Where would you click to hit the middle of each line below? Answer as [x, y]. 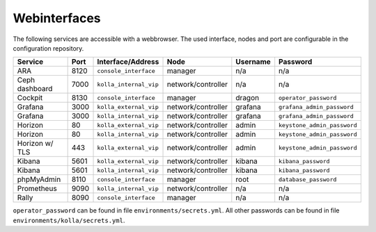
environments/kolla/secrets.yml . [69, 220]
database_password [308, 180]
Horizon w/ [35, 144]
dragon [248, 98]
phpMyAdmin [39, 179]
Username [253, 62]
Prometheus [37, 189]
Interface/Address [128, 62]
